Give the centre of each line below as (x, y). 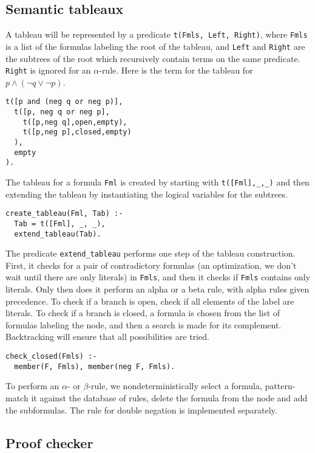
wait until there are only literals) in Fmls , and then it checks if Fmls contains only (158, 277)
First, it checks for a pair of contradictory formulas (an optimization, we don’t (151, 265)
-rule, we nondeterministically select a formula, (175, 386)
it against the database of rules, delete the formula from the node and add (169, 397)
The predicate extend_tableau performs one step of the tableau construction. (151, 253)
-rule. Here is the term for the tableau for (176, 70)
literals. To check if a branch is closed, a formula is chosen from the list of (143, 313)
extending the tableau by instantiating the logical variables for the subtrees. (147, 194)
